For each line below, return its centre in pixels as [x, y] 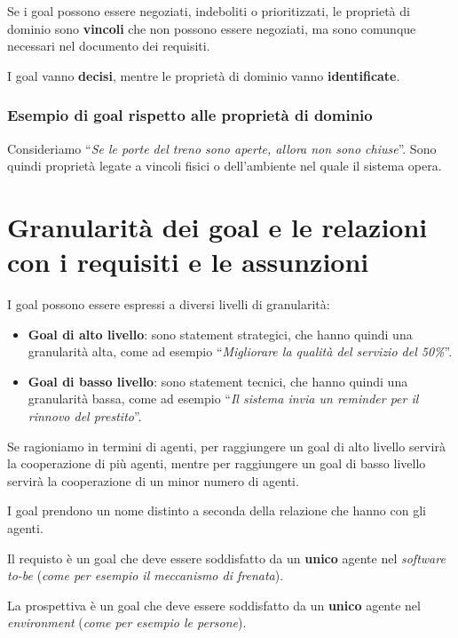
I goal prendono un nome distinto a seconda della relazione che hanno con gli [217, 510]
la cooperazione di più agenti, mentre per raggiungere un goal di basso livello [217, 463]
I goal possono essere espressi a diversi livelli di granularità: [169, 304]
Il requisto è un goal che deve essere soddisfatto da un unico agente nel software [226, 558]
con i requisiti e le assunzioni [188, 262]
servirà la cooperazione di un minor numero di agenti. [153, 480]
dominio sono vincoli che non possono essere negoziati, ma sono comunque [212, 28]
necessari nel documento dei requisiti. [109, 46]
